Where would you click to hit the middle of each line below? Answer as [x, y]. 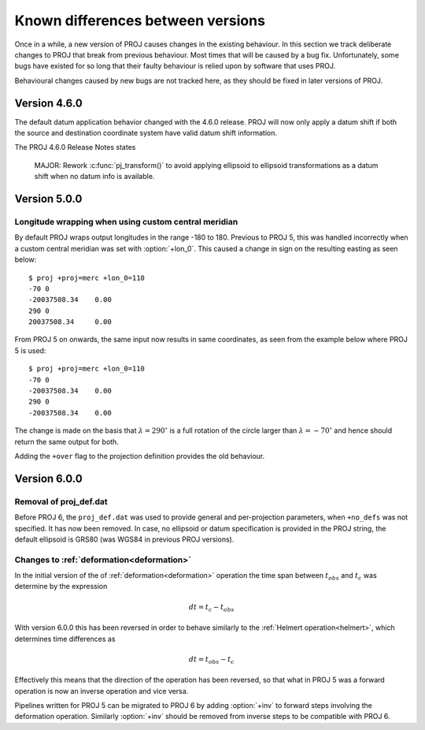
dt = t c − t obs [212, 608]
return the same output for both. [67, 441]
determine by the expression [61, 587]
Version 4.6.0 [48, 103]
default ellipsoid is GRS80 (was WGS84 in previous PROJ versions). [124, 539]
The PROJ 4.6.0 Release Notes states [75, 147]
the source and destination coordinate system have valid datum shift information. [146, 133]
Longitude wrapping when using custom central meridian [126, 222]
